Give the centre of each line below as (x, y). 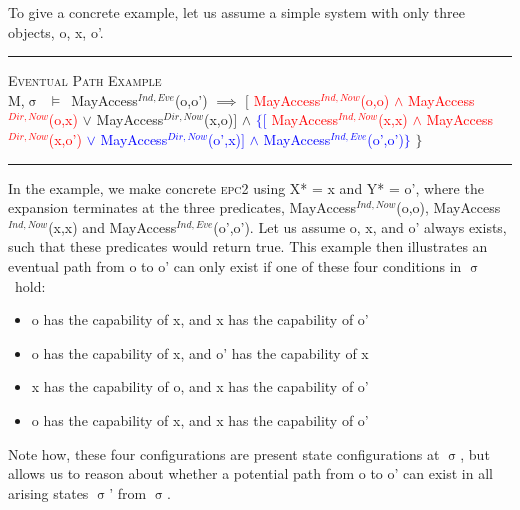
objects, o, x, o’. (56, 31)
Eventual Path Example (85, 80)
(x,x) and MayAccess (112, 226)
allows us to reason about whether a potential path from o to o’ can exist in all (250, 473)
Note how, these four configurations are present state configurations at (224, 453)
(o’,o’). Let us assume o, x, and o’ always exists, (360, 226)
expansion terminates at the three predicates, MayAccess (182, 207)
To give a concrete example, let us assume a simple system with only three (237, 12)
